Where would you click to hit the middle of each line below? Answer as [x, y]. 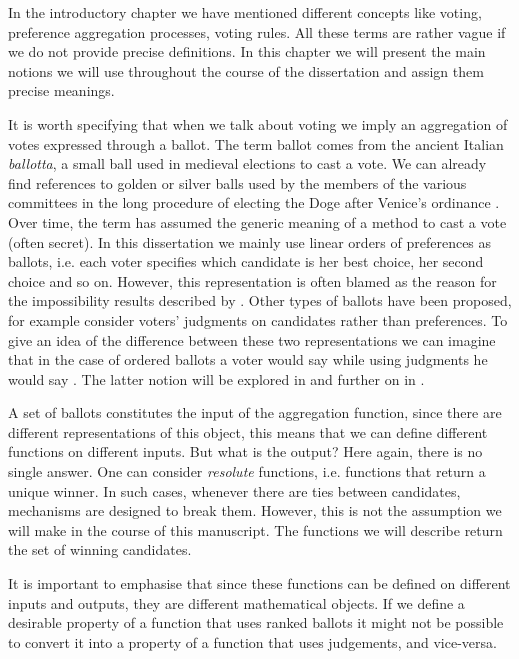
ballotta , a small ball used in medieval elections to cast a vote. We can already [247, 163]
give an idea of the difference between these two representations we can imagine [252, 339]
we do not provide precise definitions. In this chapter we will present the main [247, 51]
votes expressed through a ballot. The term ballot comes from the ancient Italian [256, 143]
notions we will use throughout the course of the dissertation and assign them [246, 70]
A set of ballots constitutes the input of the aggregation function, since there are [255, 412]
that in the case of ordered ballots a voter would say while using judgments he [248, 359]
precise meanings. [61, 90]
